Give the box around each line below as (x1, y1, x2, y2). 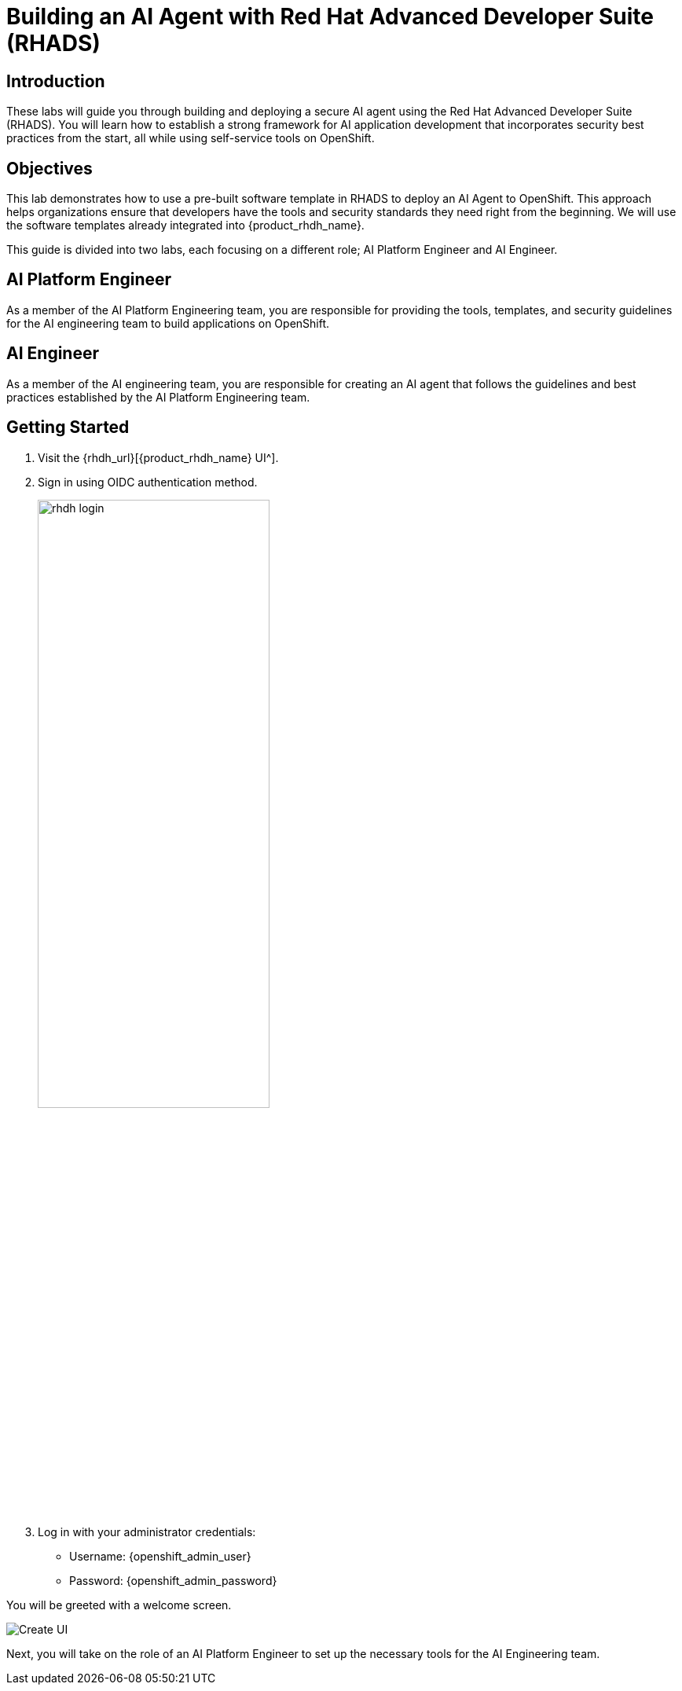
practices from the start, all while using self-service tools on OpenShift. (6, 131, 375, 145)
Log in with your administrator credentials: (38, 1524, 256, 1539)
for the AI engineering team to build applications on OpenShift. (6, 316, 330, 330)
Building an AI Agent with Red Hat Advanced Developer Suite (6, 3, 654, 30)
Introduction (6, 71, 105, 91)
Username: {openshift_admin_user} (69, 1549, 251, 1563)
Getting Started (6, 417, 130, 438)
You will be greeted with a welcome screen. (6, 1597, 232, 1612)
